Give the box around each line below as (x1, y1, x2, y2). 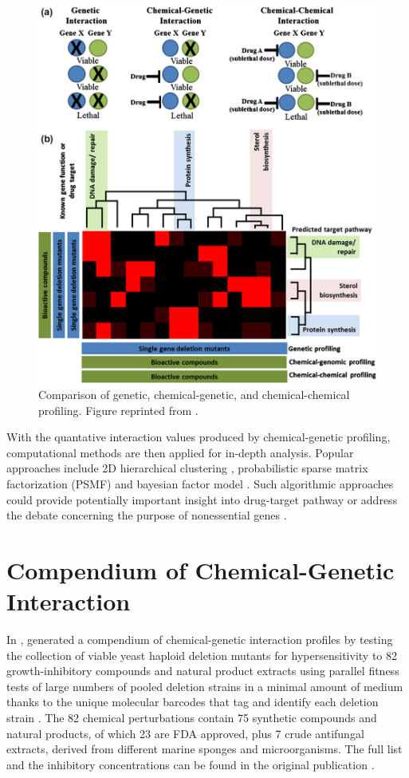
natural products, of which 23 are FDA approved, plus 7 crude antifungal (6, 725, 364, 741)
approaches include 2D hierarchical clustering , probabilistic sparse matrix (6, 460, 368, 476)
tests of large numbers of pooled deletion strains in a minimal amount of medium (6, 677, 403, 694)
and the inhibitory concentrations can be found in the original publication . (6, 756, 375, 772)
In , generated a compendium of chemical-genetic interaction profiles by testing (6, 631, 393, 648)
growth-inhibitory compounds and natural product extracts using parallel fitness (6, 662, 399, 679)
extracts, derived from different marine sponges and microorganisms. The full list (6, 740, 403, 757)
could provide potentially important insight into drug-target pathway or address (6, 491, 398, 507)
